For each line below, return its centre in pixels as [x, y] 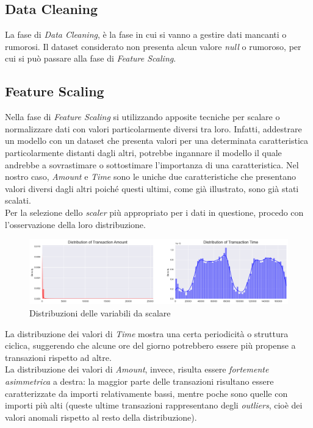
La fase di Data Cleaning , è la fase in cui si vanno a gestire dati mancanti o [146, 34]
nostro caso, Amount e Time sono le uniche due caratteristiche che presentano [150, 177]
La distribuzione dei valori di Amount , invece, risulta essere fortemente [137, 369]
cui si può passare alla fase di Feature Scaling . [91, 58]
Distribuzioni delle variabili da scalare [100, 312]
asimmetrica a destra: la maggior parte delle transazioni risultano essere [139, 381]
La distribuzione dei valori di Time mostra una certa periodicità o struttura [147, 333]
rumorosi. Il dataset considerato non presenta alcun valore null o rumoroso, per [153, 46]
